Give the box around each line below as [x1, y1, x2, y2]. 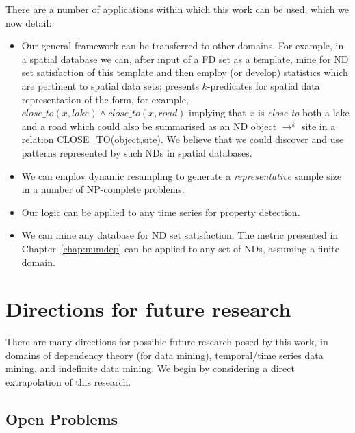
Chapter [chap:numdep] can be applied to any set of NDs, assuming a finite [21, 241, 339, 255]
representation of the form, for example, [21, 92, 189, 106]
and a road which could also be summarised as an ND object [21, 118, 277, 133]
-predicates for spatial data [207, 78, 320, 92]
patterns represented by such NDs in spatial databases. [21, 145, 252, 159]
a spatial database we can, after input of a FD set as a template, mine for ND [21, 51, 349, 66]
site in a [302, 118, 336, 133]
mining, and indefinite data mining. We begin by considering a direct [5, 361, 295, 376]
